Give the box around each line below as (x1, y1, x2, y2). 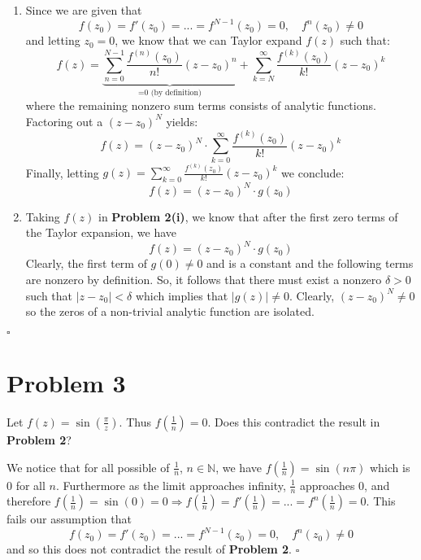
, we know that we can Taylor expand (115, 32, 302, 49)
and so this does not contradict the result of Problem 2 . (7, 540, 292, 558)
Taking (25, 208, 60, 225)
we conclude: (281, 164, 345, 181)
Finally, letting (25, 164, 99, 181)
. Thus (119, 413, 151, 430)
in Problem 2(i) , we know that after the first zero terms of (98, 208, 398, 225)
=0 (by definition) (137, 88, 202, 97)
